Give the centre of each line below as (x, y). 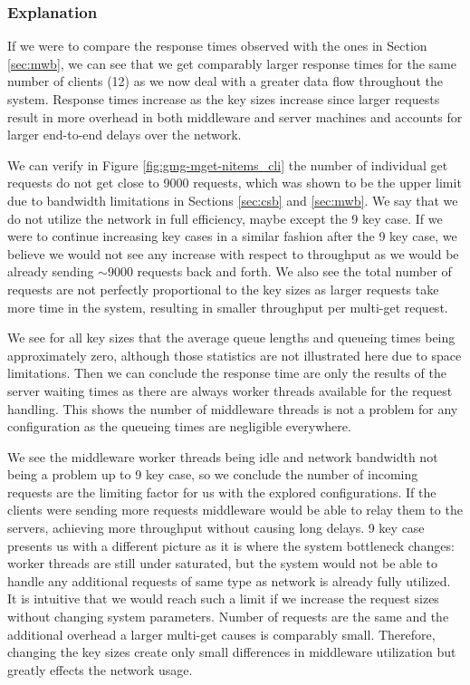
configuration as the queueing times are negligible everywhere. (179, 426)
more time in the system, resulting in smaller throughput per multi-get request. (228, 307)
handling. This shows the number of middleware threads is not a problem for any (233, 408)
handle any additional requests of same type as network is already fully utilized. (229, 580)
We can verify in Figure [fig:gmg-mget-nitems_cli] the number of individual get (228, 164)
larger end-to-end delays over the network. (125, 135)
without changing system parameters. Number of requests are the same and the (228, 617)
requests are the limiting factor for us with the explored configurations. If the (222, 492)
